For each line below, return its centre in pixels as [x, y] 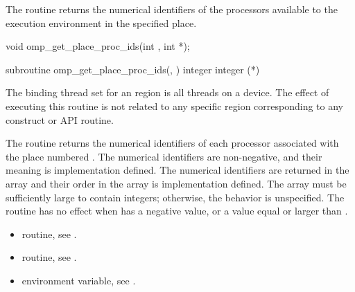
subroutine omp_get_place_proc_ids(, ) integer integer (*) [133, 69]
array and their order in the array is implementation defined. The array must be [176, 183]
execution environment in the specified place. [101, 22]
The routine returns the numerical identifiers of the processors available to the [172, 9]
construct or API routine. [60, 119]
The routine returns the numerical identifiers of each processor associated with [172, 143]
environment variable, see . [79, 280]
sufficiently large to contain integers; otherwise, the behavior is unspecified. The [175, 197]
